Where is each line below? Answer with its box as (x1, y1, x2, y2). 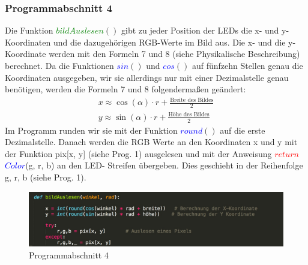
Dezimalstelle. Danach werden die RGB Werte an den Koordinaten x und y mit (5, 135, 298, 148)
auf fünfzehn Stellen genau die (192, 59, 303, 71)
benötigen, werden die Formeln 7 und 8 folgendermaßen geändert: (5, 83, 246, 95)
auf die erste (220, 124, 265, 136)
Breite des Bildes (170, 97, 214, 103)
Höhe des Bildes (168, 112, 210, 118)
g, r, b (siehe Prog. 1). (5, 170, 86, 183)
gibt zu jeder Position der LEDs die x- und (121, 24, 279, 37)
